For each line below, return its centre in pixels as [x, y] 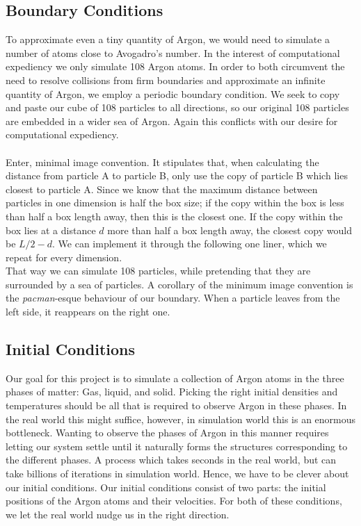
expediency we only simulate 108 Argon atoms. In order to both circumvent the [175, 66]
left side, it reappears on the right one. [88, 312]
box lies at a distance [51, 230]
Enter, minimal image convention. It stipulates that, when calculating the [162, 162]
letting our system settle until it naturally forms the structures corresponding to [177, 446]
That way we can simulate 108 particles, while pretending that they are [158, 271]
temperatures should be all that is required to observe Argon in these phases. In [176, 405]
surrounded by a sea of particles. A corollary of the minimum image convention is [179, 284]
